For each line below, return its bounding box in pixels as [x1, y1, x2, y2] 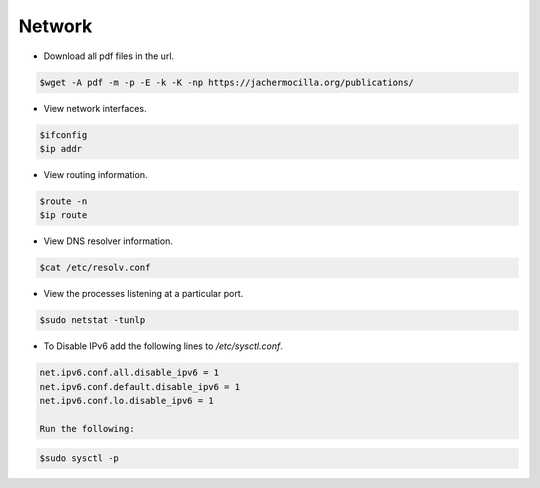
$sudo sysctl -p [39, 453, 120, 464]
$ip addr [39, 143, 83, 154]
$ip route [39, 210, 88, 221]
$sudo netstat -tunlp [39, 315, 146, 326]
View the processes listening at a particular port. [43, 288, 244, 300]
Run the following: [39, 423, 135, 434]
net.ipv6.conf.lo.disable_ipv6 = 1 [39, 395, 214, 406]
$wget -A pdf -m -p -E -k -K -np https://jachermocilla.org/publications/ [39, 76, 415, 88]
